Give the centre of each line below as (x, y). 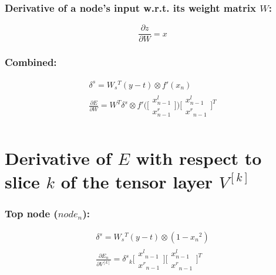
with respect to (199, 158)
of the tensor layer (137, 181)
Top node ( (31, 213)
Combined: (31, 62)
